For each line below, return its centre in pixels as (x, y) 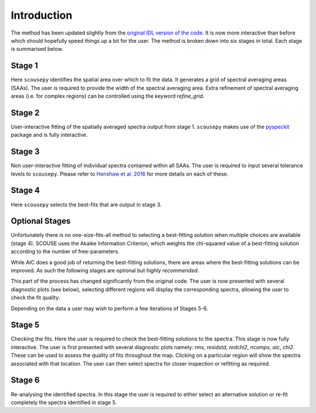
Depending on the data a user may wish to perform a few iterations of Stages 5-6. (109, 308)
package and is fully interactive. (49, 135)
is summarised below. (37, 49)
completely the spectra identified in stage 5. (64, 402)
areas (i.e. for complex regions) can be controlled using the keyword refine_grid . (108, 96)
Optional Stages (41, 221)
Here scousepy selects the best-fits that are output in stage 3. (86, 204)
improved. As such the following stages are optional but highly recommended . (105, 270)
